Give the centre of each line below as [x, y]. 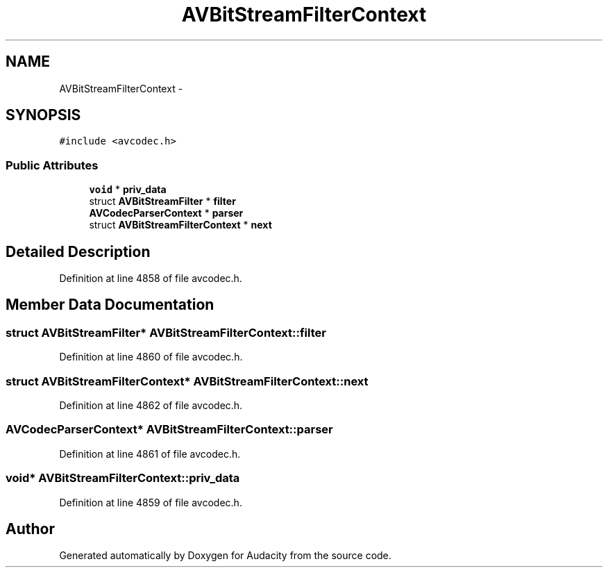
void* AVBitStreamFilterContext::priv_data [123, 478]
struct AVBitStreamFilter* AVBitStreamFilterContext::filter [166, 332]
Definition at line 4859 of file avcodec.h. [151, 502]
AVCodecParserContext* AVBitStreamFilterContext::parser [169, 430]
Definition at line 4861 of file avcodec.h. [150, 454]
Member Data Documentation [110, 305]
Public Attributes [52, 165]
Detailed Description [78, 251]
